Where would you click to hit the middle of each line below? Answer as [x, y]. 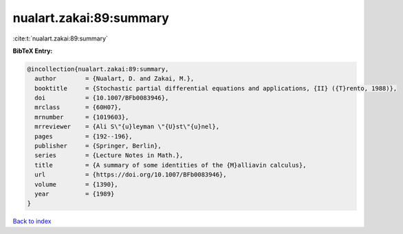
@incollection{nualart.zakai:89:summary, [98, 69]
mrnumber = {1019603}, [82, 117]
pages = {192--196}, [84, 136]
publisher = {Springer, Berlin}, [98, 146]
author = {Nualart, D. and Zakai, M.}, [115, 79]
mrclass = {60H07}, [78, 107]
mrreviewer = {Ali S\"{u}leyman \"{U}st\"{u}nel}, [127, 127]
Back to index [32, 221]
